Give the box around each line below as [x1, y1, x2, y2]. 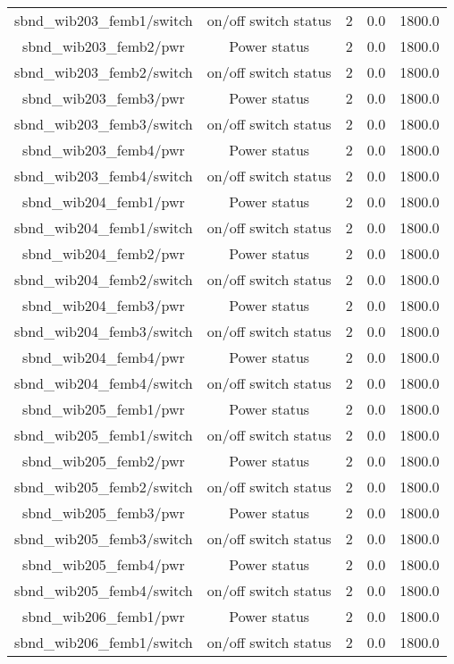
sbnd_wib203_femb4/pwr [21, 139, 185, 160]
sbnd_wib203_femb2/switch [14, 62, 193, 82]
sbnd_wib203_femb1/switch [14, 10, 193, 30]
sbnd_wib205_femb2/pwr [21, 450, 185, 471]
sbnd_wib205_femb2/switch [14, 476, 193, 497]
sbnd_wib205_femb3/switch [14, 528, 193, 549]
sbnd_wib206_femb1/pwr [21, 606, 185, 626]
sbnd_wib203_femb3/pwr [21, 88, 185, 108]
